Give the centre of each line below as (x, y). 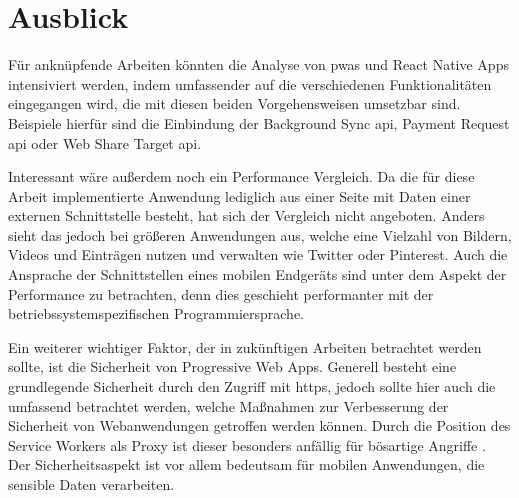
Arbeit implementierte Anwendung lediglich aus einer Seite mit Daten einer (239, 195)
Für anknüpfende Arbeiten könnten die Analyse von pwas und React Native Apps (258, 64)
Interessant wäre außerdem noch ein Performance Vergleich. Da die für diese (241, 176)
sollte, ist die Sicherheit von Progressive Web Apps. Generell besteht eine (232, 366)
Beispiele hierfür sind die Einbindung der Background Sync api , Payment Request (259, 122)
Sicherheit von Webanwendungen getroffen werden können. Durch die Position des (259, 425)
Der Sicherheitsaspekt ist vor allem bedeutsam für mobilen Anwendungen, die (246, 464)
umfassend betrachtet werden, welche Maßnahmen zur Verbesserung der (228, 405)
